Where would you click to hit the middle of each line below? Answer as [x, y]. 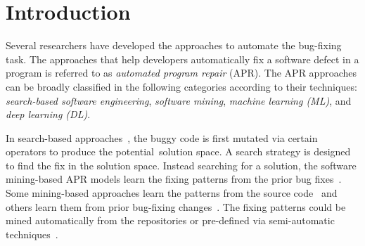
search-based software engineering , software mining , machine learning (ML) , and [179, 100]
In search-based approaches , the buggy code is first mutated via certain [162, 137]
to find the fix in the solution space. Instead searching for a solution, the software [181, 165]
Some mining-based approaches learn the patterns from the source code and [172, 193]
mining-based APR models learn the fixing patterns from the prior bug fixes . [174, 179]
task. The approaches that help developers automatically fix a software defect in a [182, 59]
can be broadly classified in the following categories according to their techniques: [181, 86]
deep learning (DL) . [48, 114]
